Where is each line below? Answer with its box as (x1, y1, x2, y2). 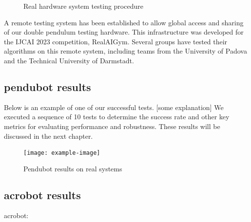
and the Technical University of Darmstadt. (4, 55, 134, 65)
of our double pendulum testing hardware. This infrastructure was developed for (4, 27, 244, 37)
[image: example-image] (23, 149, 100, 157)
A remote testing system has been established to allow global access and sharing (4, 17, 244, 27)
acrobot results (4, 187, 81, 202)
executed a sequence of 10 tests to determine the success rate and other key (4, 111, 230, 122)
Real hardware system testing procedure (23, 1, 143, 11)
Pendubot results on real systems (23, 163, 122, 173)
